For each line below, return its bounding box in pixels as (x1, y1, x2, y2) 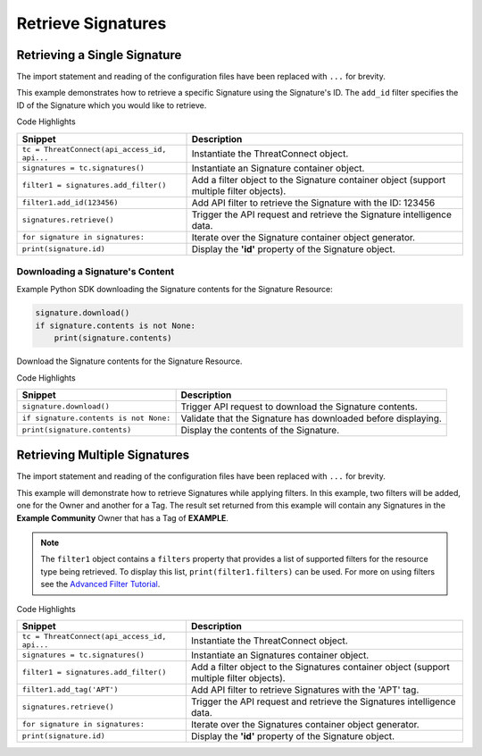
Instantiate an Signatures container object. (190, 649, 370, 661)
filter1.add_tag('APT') (21, 685, 119, 694)
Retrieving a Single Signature (16, 47, 182, 63)
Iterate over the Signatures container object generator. (190, 718, 420, 730)
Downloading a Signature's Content (16, 265, 174, 277)
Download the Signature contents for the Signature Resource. (16, 356, 243, 366)
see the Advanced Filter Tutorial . (40, 579, 161, 590)
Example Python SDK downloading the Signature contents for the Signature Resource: (16, 284, 334, 295)
